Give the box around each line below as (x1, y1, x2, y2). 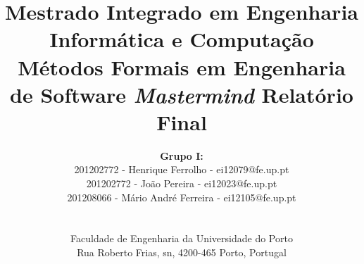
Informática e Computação (49, 25, 314, 54)
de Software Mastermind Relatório (10, 80, 353, 109)
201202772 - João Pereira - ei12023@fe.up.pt (86, 176, 277, 191)
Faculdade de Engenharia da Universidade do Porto (70, 231, 293, 246)
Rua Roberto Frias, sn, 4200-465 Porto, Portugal (77, 245, 287, 260)
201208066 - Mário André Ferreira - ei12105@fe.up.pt (67, 189, 296, 204)
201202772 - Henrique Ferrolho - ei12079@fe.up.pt (74, 162, 289, 177)
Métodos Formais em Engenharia (18, 52, 346, 81)
